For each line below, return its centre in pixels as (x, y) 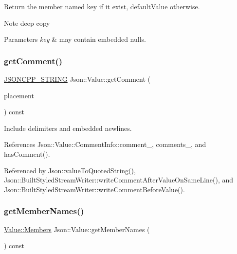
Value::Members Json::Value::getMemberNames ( (77, 229)
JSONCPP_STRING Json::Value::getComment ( (77, 79)
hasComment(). (27, 154)
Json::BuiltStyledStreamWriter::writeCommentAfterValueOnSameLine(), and (119, 180)
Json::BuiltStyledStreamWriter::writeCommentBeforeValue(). (94, 189)
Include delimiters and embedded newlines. (68, 128)
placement (19, 95)
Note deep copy (27, 23)
